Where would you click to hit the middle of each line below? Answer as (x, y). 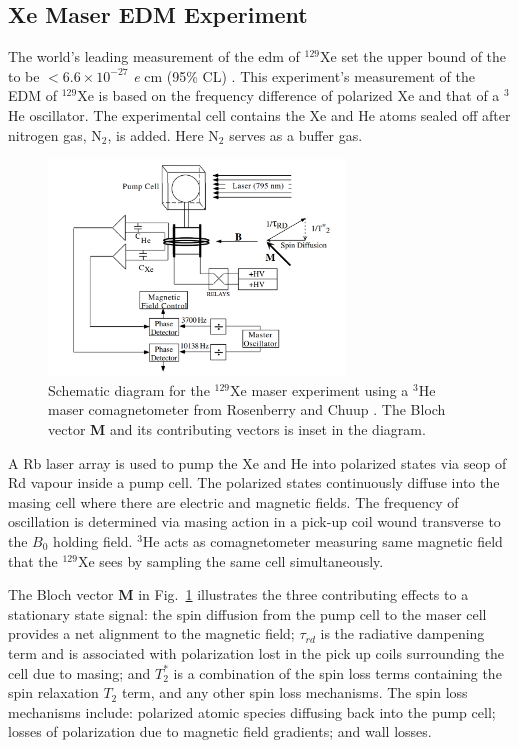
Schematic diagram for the (129, 389)
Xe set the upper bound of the (413, 56)
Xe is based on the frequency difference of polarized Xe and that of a (288, 95)
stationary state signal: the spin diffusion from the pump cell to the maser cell (247, 613)
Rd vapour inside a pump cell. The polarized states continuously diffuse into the (254, 482)
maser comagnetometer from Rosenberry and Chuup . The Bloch (247, 409)
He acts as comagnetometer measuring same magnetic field (322, 541)
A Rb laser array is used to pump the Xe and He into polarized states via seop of (257, 462)
